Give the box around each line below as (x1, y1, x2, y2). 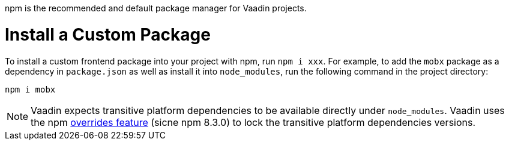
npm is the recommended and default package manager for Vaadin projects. (5, 3, 307, 13)
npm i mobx (5, 84, 56, 94)
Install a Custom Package (5, 24, 211, 45)
